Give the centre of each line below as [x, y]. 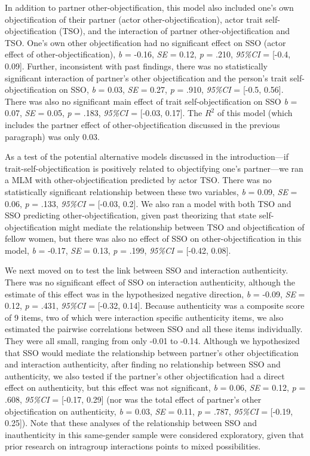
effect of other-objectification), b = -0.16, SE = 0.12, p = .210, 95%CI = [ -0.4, [148, 54]
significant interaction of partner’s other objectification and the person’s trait [146, 77]
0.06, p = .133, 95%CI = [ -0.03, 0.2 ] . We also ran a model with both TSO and [148, 203]
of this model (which [255, 113]
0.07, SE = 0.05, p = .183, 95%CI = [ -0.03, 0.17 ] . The [104, 113]
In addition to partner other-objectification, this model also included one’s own [149, 7]
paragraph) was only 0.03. [52, 136]
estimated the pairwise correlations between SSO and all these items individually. [154, 329]
